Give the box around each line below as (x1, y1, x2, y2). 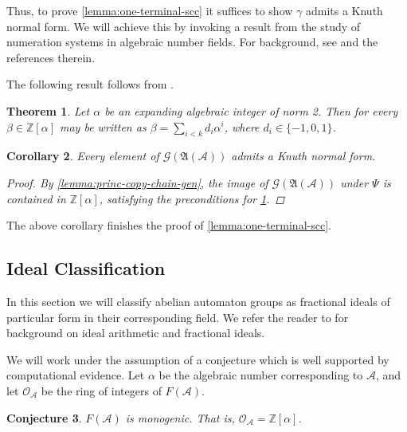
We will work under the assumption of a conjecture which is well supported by (6, 351, 389, 367)
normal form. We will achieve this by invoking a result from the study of (6, 18, 361, 34)
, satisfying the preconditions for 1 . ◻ (99, 190, 285, 206)
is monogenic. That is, (125, 409, 235, 426)
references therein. (6, 49, 96, 65)
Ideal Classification (6, 256, 166, 281)
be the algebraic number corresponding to (158, 367, 363, 383)
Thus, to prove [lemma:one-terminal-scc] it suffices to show (6, 2, 293, 18)
